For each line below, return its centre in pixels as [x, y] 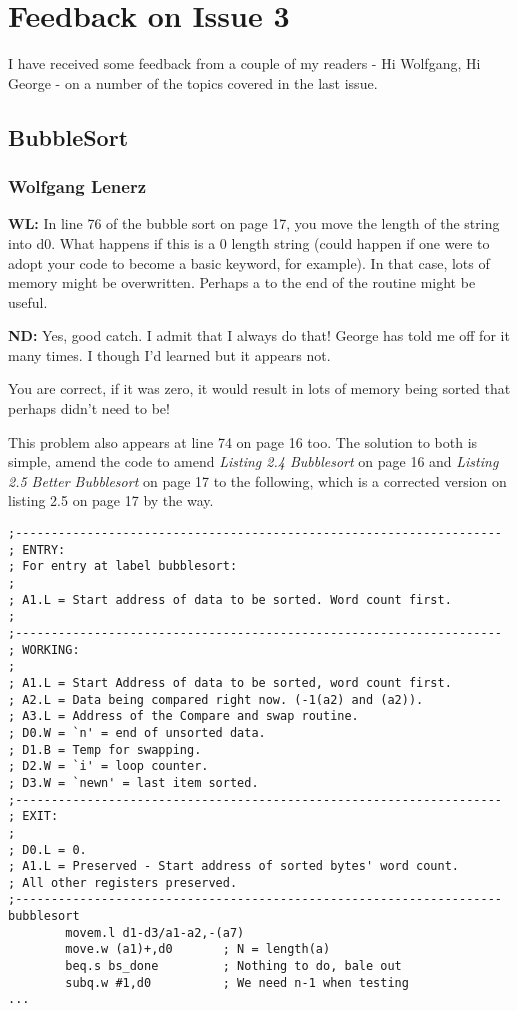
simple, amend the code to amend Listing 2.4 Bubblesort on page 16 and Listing [253, 461]
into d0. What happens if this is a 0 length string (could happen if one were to [249, 242]
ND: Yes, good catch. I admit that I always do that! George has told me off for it [259, 335]
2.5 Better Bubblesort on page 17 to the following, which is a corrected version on [257, 480]
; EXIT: [33, 816]
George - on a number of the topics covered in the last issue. [193, 82]
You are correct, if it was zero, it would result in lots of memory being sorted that [259, 388]
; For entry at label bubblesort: [123, 566]
